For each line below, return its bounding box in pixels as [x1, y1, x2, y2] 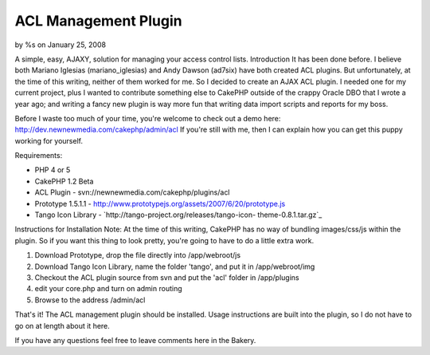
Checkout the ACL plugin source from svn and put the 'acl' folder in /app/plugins [34, 272, 299, 282]
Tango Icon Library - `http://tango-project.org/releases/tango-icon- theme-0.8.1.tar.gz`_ [34, 210, 322, 219]
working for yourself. [14, 136, 84, 145]
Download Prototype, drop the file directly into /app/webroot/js [34, 250, 241, 260]
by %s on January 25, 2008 [14, 40, 107, 49]
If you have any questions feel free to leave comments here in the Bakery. [14, 335, 256, 345]
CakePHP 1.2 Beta [34, 176, 94, 186]
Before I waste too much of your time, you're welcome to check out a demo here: [14, 113, 281, 123]
